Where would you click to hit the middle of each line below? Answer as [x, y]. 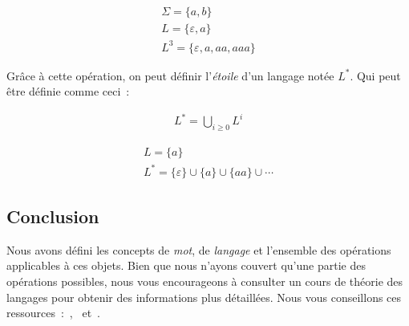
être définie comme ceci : [68, 91]
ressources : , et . [53, 313]
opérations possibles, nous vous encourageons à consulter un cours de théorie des [205, 281]
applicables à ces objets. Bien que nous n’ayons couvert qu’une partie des [186, 265]
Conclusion [53, 216]
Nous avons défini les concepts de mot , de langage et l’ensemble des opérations [199, 249]
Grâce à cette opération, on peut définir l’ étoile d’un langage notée [170, 75]
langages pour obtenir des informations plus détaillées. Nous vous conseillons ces [204, 297]
